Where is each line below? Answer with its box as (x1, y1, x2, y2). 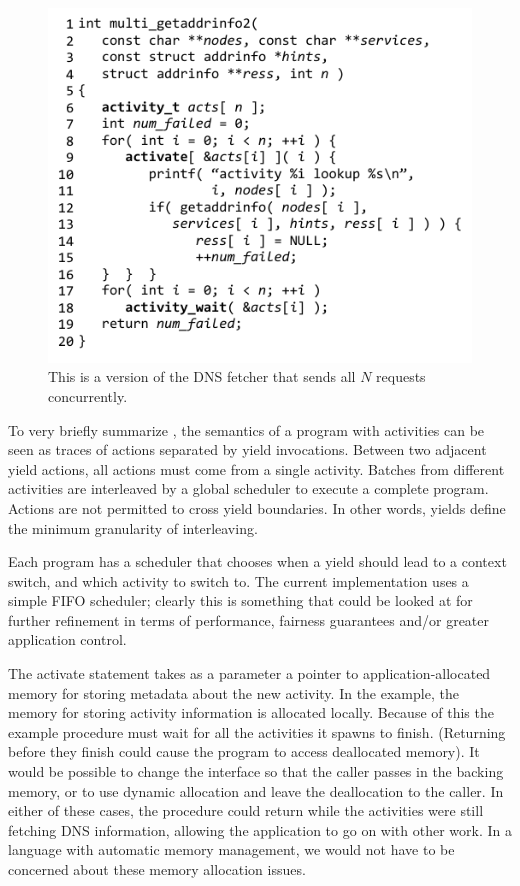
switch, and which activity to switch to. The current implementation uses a (8, 570, 469, 591)
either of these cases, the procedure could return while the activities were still (8, 800, 484, 821)
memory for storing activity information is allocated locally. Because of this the (8, 702, 494, 723)
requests (376, 366, 426, 387)
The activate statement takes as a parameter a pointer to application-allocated (8, 663, 491, 684)
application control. (8, 629, 127, 650)
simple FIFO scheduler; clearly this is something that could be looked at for (8, 590, 473, 611)
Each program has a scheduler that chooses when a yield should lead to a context (8, 551, 507, 572)
